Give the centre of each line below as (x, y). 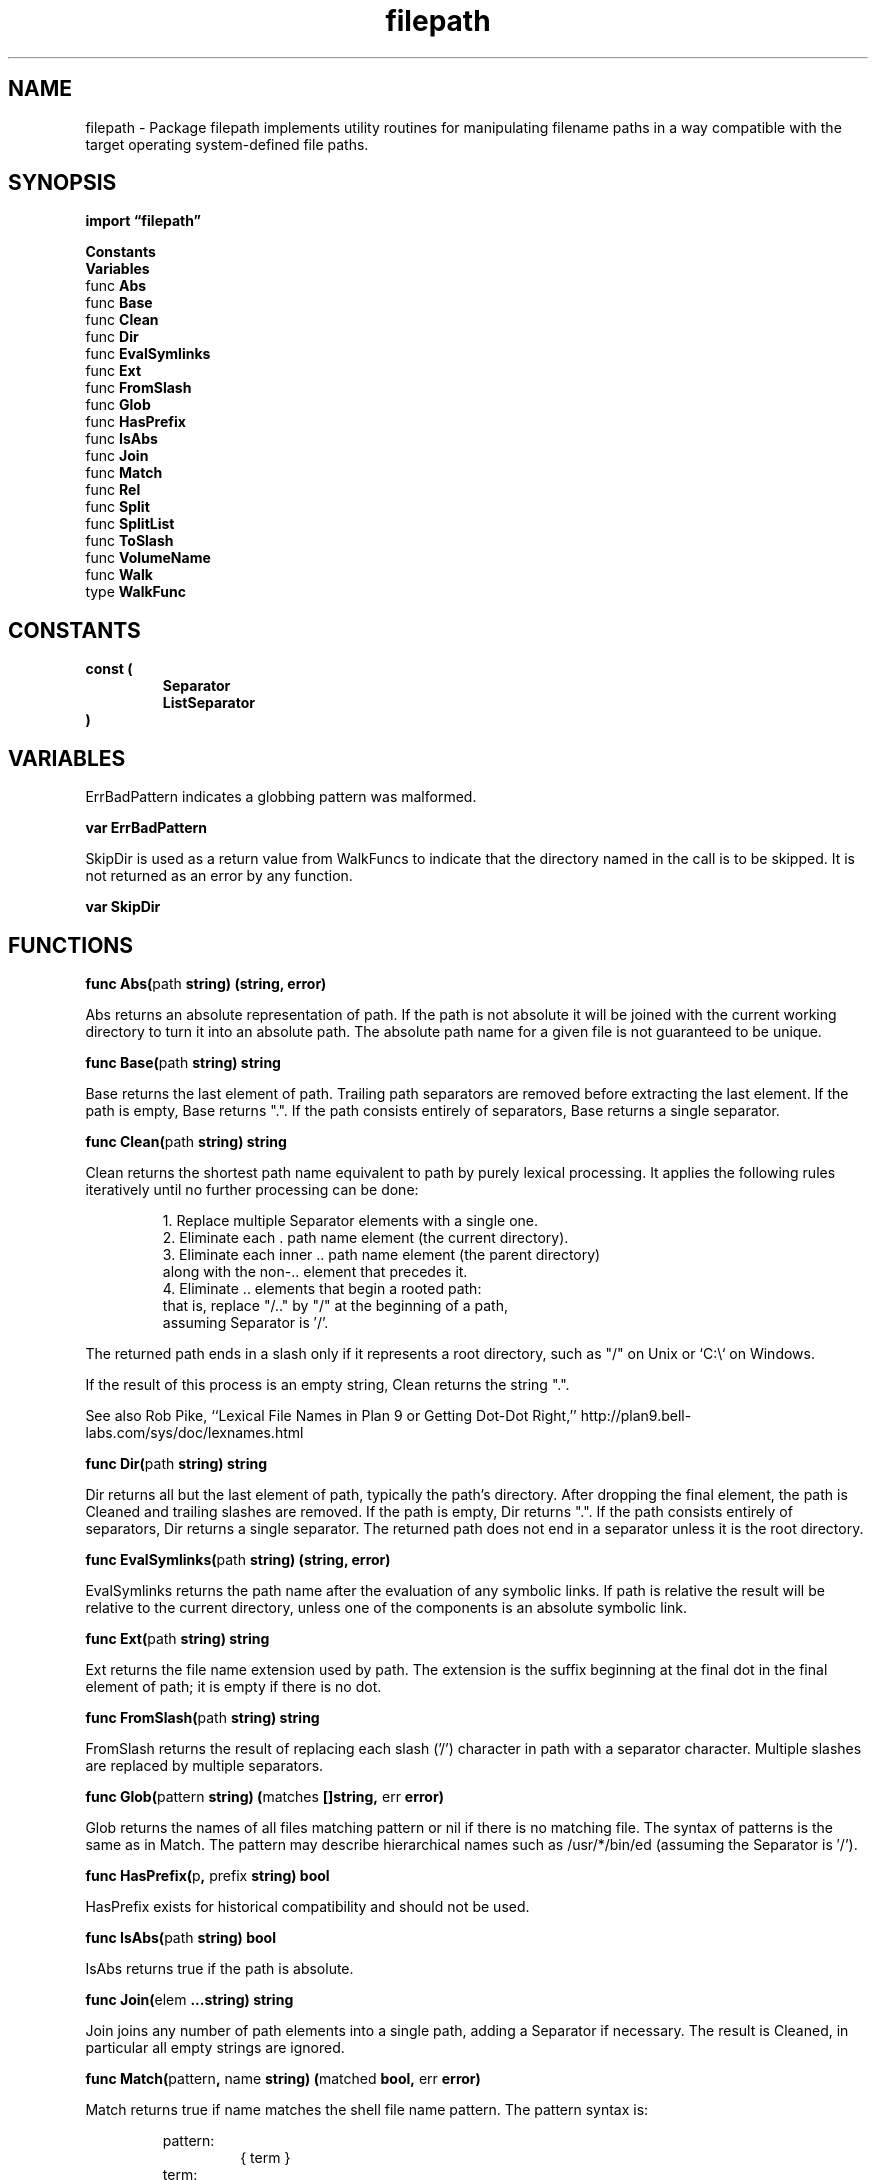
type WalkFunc (135, 592)
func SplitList (130, 524)
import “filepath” (143, 221)
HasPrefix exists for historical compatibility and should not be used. (307, 1906)
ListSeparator (208, 703)
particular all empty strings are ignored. (215, 2047)
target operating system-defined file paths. (227, 144)
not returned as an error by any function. (219, 876)
